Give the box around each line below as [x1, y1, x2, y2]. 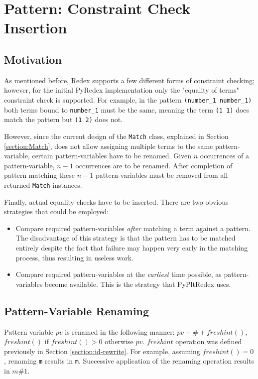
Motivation [4, 51, 62, 67]
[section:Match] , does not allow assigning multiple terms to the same [4, 140, 213, 151]
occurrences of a [200, 150, 249, 161]
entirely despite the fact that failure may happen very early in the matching [15, 242, 248, 253]
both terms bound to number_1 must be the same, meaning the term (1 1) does [4, 104, 250, 115]
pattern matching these [4, 170, 75, 180]
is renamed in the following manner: [65, 326, 175, 337]
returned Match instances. [4, 179, 82, 190]
